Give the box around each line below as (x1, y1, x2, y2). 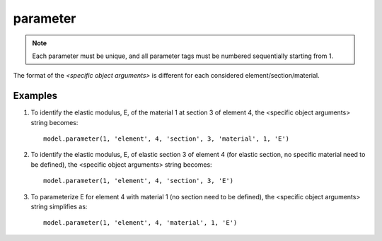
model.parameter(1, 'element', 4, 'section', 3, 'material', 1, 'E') (43, 135, 290, 143)
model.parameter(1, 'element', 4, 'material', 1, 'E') (43, 219, 238, 227)
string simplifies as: (30, 202, 88, 211)
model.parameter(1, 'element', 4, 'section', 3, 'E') (43, 177, 233, 185)
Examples (13, 90, 58, 102)
